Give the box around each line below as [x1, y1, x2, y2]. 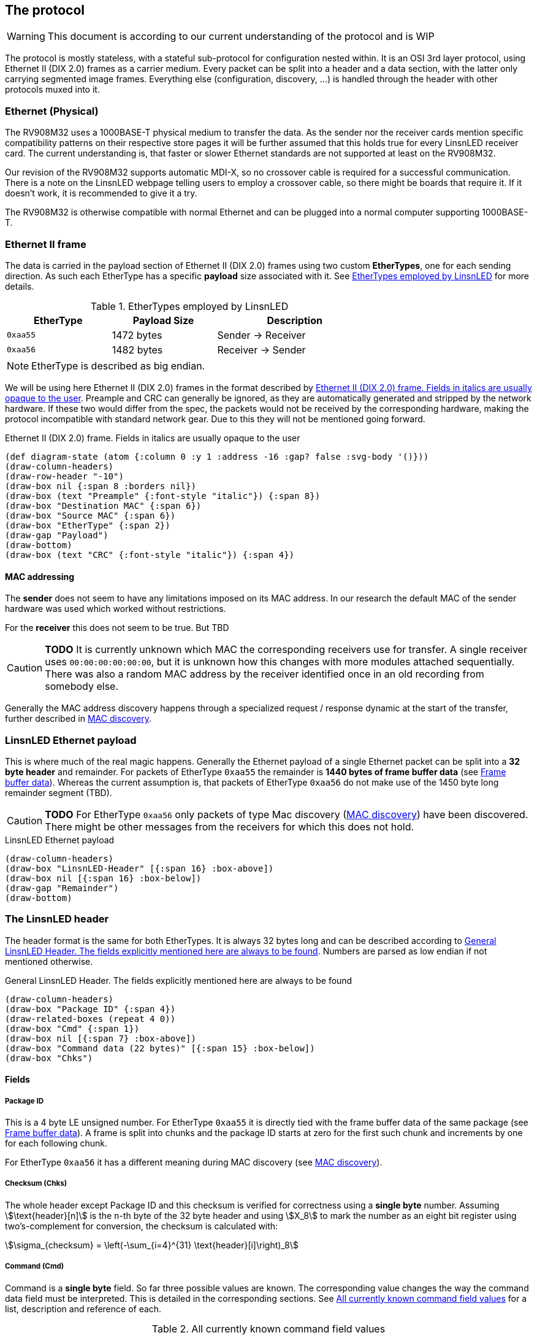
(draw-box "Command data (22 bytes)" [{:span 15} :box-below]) [5, 1043, 315, 1053]
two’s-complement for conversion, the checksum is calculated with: [5, 1220, 278, 1231]
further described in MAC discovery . [5, 713, 151, 724]
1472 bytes [112, 328, 162, 341]
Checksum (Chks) [5, 1179, 67, 1188]
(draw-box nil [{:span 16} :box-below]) [5, 873, 202, 883]
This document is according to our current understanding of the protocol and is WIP [47, 30, 435, 43]
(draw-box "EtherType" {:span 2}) [5, 520, 170, 530]
